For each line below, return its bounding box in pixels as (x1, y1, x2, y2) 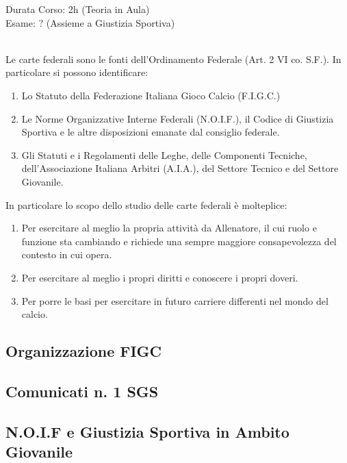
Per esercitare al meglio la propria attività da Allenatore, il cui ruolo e (21, 221, 317, 235)
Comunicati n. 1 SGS (5, 380, 159, 401)
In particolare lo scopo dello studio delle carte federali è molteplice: (5, 197, 287, 212)
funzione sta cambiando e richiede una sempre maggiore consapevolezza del (21, 234, 337, 248)
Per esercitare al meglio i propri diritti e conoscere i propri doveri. (21, 270, 298, 284)
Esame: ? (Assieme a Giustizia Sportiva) (5, 15, 175, 29)
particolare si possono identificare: (5, 65, 149, 79)
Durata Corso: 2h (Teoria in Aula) (5, 2, 150, 16)
